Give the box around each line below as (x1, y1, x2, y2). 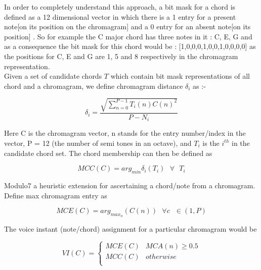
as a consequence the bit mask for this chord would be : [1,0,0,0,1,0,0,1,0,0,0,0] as (4, 41, 256, 51)
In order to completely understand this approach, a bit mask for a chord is (4, 2, 236, 12)
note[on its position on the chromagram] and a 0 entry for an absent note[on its (4, 21, 251, 32)
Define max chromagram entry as (4, 190, 107, 200)
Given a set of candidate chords (4, 71, 102, 81)
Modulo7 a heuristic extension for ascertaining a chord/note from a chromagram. (4, 180, 255, 190)
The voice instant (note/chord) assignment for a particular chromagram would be (4, 224, 257, 234)
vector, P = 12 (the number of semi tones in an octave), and (4, 137, 192, 148)
